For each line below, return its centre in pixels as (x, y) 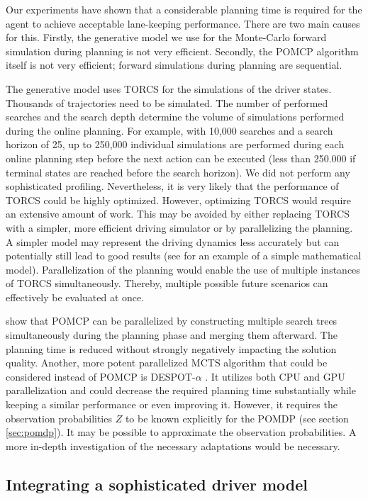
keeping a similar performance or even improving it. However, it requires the (172, 404)
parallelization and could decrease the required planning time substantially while (181, 390)
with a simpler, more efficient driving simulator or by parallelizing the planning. (179, 227)
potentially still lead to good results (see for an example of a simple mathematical (184, 256)
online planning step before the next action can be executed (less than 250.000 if (181, 158)
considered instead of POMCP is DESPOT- (101, 376)
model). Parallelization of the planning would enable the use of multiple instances (183, 269)
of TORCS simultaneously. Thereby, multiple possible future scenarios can (167, 283)
